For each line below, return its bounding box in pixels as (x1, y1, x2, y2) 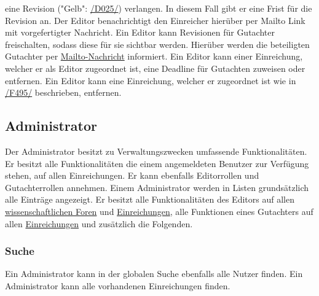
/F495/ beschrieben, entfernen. (5, 86, 122, 99)
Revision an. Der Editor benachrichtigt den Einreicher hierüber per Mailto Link (5, 14, 305, 26)
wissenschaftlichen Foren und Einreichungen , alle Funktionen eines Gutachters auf (5, 204, 313, 217)
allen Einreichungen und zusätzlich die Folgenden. (5, 217, 193, 230)
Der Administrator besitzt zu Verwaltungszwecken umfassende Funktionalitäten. (5, 144, 307, 157)
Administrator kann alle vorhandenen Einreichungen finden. (5, 279, 230, 292)
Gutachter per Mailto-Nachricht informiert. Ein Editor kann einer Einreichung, (5, 50, 303, 63)
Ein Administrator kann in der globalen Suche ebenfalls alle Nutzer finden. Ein (5, 267, 303, 280)
